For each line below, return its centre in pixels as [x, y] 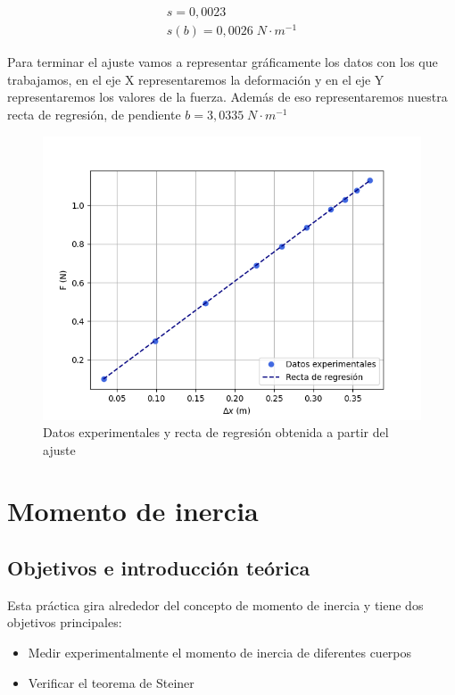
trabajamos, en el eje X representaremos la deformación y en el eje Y [196, 79]
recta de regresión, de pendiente [94, 114]
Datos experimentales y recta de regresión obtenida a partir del [216, 432]
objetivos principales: [65, 622]
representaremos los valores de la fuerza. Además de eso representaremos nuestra [227, 97]
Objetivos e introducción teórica [159, 568]
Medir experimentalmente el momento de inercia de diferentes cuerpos [220, 653]
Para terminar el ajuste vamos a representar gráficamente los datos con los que [223, 62]
